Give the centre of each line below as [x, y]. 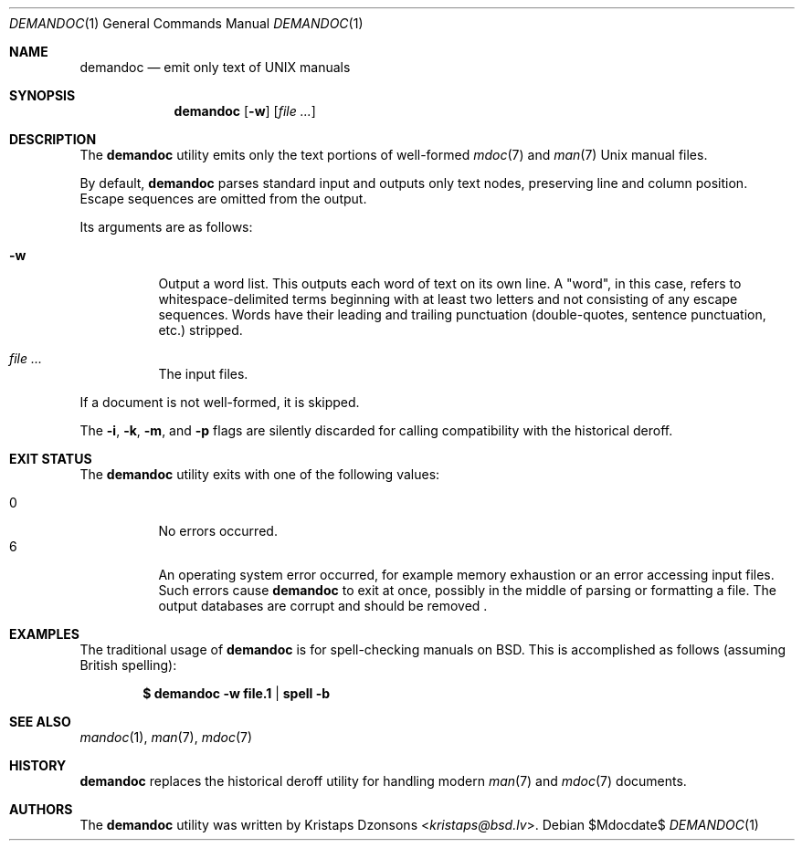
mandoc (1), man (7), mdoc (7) [166, 737]
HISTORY [38, 765]
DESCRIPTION [53, 139]
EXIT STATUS [51, 459]
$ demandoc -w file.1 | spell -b [237, 693]
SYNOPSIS [42, 95]
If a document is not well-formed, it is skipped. [220, 402]
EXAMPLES [44, 634]
